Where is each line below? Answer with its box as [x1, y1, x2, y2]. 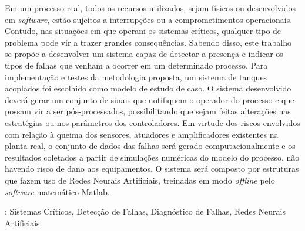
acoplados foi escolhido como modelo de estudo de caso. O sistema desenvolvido [5, 82, 291, 94]
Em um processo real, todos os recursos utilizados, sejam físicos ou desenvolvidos [5, 2, 296, 13]
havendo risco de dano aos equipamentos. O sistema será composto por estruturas [5, 162, 299, 175]
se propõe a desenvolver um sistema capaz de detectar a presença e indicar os [5, 47, 283, 60]
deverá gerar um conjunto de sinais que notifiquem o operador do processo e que [5, 93, 294, 106]
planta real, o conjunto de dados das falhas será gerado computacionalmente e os [5, 140, 296, 152]
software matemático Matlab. [5, 185, 110, 198]
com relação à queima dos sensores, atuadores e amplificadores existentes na [5, 128, 279, 140]
